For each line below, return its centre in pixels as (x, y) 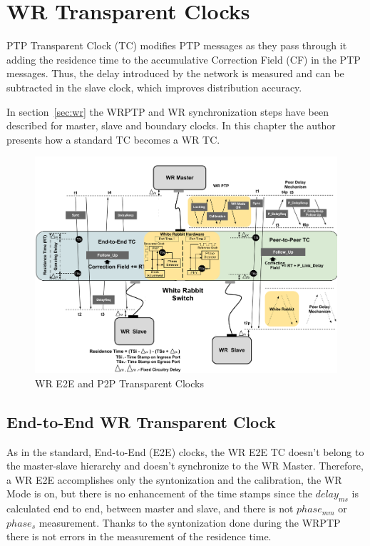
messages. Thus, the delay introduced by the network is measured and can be (175, 73)
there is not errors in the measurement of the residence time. (139, 536)
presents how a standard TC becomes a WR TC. (113, 139)
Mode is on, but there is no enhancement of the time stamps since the (159, 493)
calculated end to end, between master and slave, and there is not (150, 508)
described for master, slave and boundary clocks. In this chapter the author (171, 125)
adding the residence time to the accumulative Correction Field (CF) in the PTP (184, 59)
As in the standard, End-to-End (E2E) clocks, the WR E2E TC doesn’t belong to (185, 451)
